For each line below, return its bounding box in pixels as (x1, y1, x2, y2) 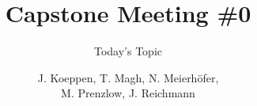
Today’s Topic (93, 43, 163, 59)
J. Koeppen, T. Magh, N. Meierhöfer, (37, 69, 219, 85)
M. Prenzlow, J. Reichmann (61, 85, 195, 101)
